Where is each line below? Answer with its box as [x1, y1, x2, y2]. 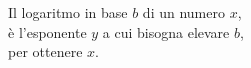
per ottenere [8, 41, 83, 62]
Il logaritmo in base [8, 2, 128, 22]
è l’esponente [8, 21, 87, 42]
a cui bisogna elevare [102, 21, 230, 42]
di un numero [142, 2, 225, 22]
